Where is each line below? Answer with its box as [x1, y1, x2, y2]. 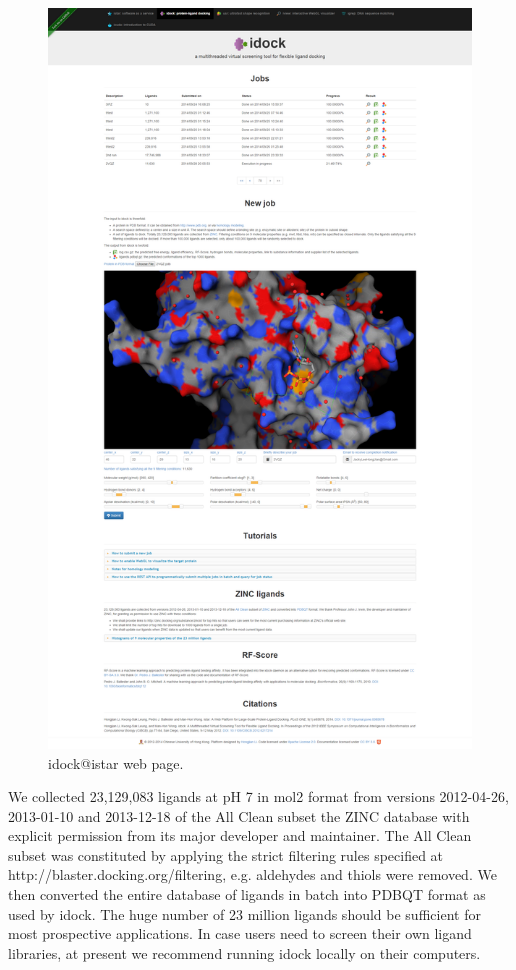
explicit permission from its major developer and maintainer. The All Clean [8, 825, 472, 846]
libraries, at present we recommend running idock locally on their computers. [8, 942, 481, 963]
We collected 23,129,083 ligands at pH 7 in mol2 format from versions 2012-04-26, [8, 786, 509, 807]
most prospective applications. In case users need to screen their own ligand [8, 923, 472, 944]
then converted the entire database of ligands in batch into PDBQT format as [8, 884, 486, 905]
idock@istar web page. [48, 752, 184, 773]
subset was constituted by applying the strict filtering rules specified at [8, 844, 444, 865]
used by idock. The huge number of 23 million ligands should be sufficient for [8, 903, 481, 924]
